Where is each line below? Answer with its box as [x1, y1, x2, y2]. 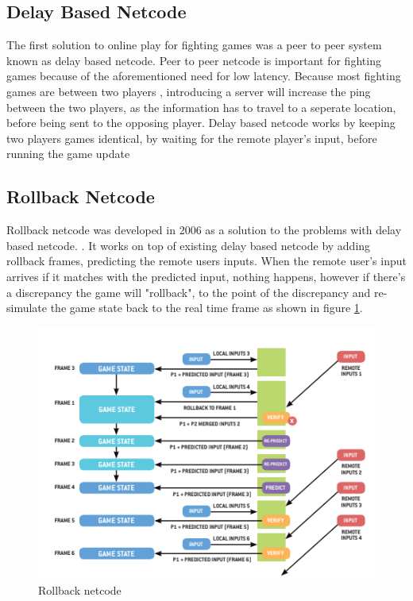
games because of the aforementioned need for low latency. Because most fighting [6, 67, 401, 84]
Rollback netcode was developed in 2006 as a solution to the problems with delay [6, 222, 402, 238]
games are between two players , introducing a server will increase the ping [6, 83, 371, 99]
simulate [6, 299, 48, 316]
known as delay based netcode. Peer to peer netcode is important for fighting [6, 52, 381, 68]
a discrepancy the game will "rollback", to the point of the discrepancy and [6, 283, 371, 300]
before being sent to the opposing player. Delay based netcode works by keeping [6, 114, 396, 131]
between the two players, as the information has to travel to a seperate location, [6, 98, 396, 115]
